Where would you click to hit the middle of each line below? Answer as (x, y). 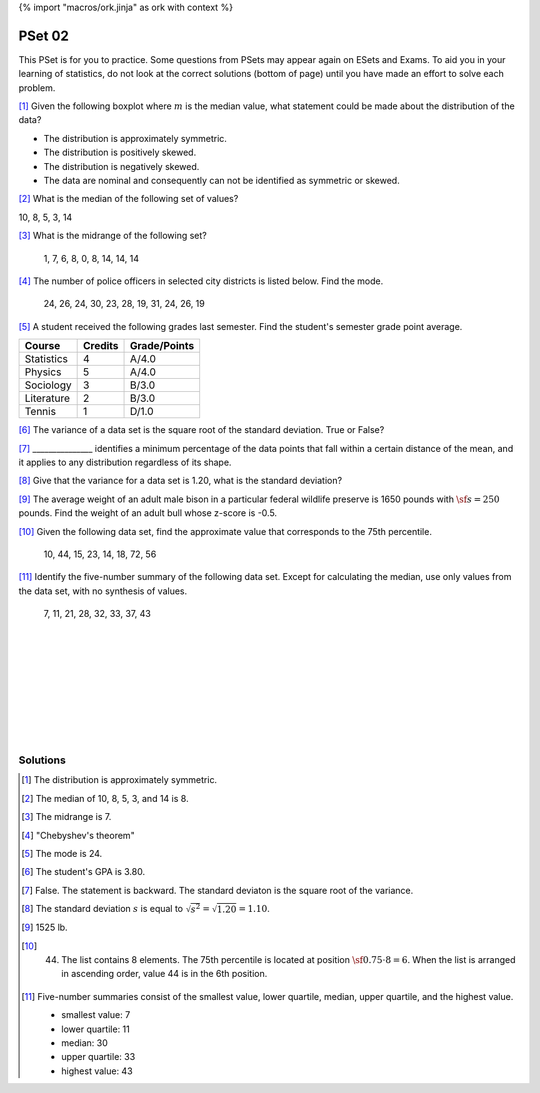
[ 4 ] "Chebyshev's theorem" (78, 835)
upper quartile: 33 (98, 1057)
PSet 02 (43, 35)
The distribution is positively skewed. (120, 152)
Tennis (40, 412)
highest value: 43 (97, 1071)
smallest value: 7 (96, 1015)
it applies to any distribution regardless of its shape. (125, 462)
